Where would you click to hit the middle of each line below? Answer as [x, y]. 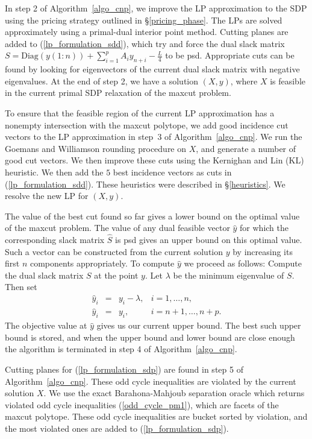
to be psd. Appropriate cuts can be [230, 55]
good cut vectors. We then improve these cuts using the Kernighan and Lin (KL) [154, 160]
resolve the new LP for [47, 196]
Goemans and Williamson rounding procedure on [96, 148]
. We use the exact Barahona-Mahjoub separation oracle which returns [174, 393]
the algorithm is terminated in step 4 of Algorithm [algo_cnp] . [121, 349]
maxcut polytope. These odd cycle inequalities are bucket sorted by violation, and [156, 416]
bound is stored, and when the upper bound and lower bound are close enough [150, 337]
